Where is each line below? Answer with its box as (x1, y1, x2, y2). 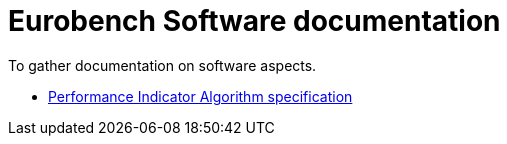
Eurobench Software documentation (8, 4, 501, 38)
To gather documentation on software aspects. (8, 56, 317, 74)
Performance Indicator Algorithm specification (48, 87, 353, 105)
